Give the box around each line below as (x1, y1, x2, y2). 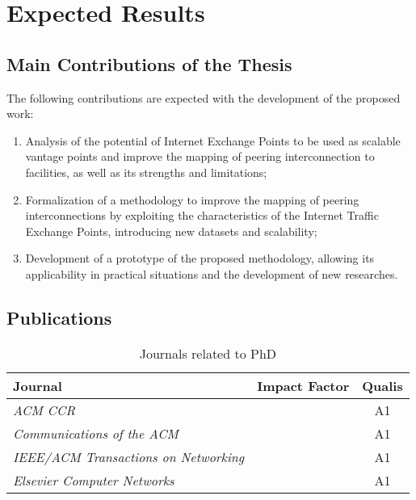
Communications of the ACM (13, 423, 179, 443)
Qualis (362, 376, 403, 395)
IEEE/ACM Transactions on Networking (13, 447, 245, 466)
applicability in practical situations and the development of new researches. (25, 265, 398, 282)
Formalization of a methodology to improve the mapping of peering (25, 191, 359, 208)
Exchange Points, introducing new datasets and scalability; (25, 222, 317, 239)
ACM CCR (13, 400, 76, 419)
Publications (6, 305, 112, 330)
